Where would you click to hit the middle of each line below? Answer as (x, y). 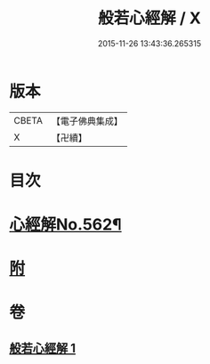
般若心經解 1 (43, 348)
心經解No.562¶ (65, 225)
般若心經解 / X (149, 18)
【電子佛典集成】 (87, 121)
